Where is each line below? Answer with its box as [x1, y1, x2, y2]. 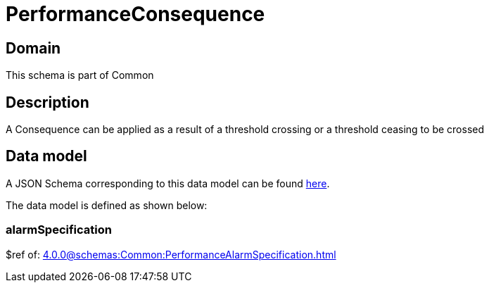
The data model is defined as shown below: [6, 199, 208, 211]
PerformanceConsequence [6, 2, 265, 26]
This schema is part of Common [6, 69, 154, 82]
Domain [6, 39, 61, 57]
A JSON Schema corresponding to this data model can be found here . [6, 177, 330, 189]
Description [6, 93, 89, 111]
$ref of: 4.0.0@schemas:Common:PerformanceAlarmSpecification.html [6, 248, 336, 261]
